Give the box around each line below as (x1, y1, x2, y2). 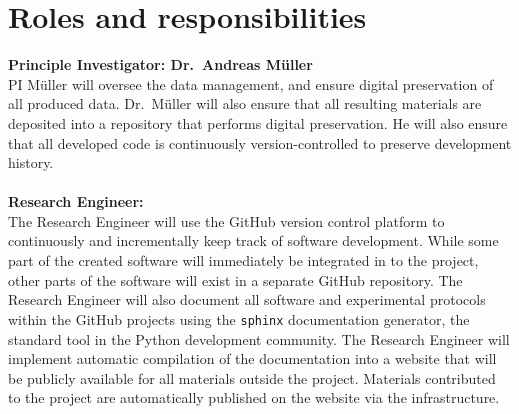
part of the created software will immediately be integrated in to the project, (8, 250, 479, 271)
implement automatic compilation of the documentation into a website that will (8, 348, 497, 369)
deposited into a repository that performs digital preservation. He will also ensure (8, 112, 508, 133)
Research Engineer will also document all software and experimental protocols (8, 289, 486, 310)
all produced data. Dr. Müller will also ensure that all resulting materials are (8, 93, 482, 114)
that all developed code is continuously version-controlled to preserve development (8, 132, 512, 153)
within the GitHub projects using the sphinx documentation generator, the (8, 308, 470, 329)
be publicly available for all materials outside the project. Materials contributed (8, 367, 496, 388)
